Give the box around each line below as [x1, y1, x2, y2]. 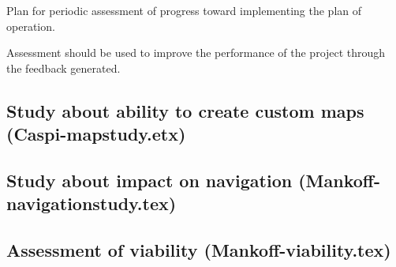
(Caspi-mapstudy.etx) [6, 122, 186, 146]
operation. [6, 17, 55, 34]
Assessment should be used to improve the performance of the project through [6, 44, 386, 61]
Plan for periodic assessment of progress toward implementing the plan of [6, 2, 362, 18]
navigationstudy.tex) [6, 191, 177, 216]
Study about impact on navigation [6, 167, 293, 192]
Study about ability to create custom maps [6, 98, 364, 122]
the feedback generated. [6, 59, 121, 76]
